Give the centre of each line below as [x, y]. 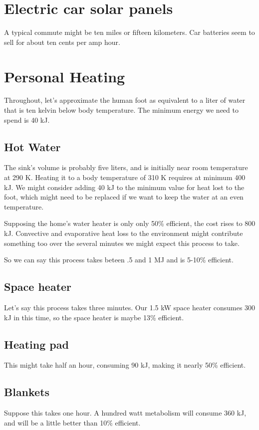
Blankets [27, 392]
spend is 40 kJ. [27, 119]
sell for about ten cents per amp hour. [62, 42]
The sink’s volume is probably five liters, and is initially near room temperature [126, 167]
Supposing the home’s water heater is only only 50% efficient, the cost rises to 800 [130, 223]
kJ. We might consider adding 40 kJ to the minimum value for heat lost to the [124, 187]
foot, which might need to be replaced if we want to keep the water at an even [124, 197]
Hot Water [32, 146]
